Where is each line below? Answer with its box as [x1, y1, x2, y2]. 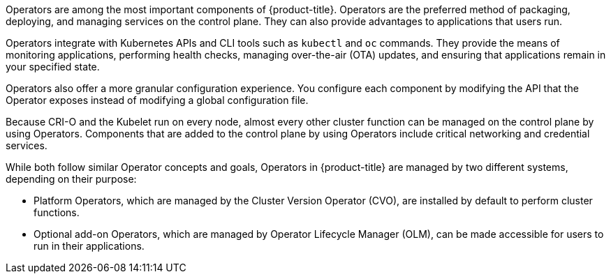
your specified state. [6, 61, 100, 73]
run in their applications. [34, 240, 145, 252]
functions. [34, 206, 80, 218]
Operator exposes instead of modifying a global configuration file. [6, 94, 309, 106]
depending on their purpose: [6, 173, 137, 185]
